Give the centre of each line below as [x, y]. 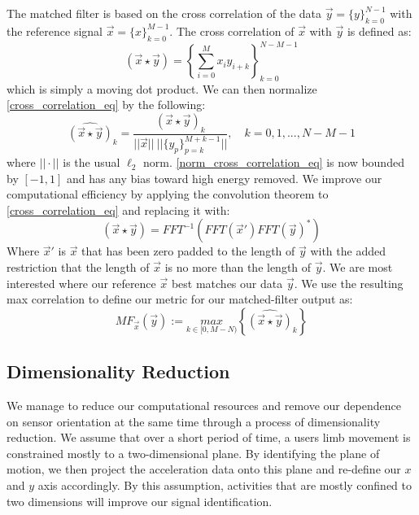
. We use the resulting [349, 283]
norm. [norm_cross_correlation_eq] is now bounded [274, 162]
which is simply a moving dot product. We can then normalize [162, 88]
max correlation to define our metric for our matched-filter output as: [180, 299]
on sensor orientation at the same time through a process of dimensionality [194, 421]
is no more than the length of [238, 267]
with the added [348, 251]
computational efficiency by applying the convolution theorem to [168, 194]
